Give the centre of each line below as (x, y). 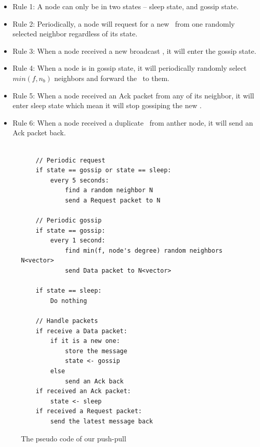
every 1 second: (78, 241)
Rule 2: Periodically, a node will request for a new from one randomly (124, 23)
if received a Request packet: (89, 411)
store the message (96, 351)
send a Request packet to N (113, 200)
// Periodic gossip (69, 221)
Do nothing (69, 301)
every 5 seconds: (80, 180)
